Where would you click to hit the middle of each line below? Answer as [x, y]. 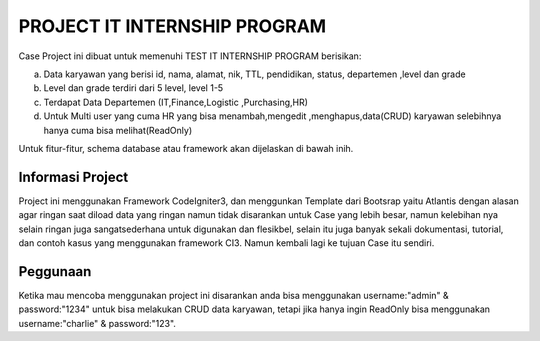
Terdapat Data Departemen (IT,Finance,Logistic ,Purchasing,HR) [176, 102]
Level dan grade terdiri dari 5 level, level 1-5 [133, 88]
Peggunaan [55, 271]
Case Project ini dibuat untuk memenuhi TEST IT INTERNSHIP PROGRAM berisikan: [190, 56]
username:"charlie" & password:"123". [97, 323]
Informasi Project [73, 176]
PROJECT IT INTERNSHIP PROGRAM [172, 26]
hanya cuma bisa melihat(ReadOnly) [118, 130]
